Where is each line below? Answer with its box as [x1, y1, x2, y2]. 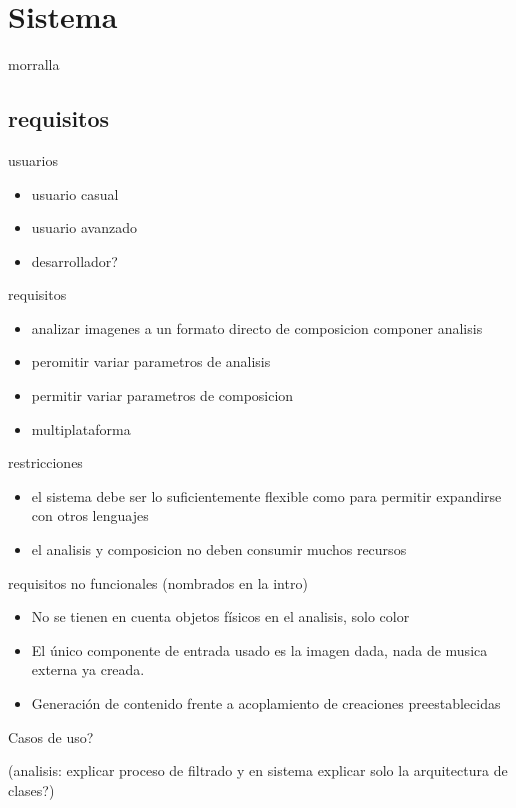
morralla [8, 54, 60, 75]
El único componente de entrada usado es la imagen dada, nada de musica [31, 639, 488, 660]
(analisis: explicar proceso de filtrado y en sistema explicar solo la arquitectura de [8, 760, 508, 781]
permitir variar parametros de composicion [31, 385, 294, 406]
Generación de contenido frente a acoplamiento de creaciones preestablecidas [31, 693, 501, 714]
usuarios [8, 149, 58, 170]
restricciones [8, 452, 83, 473]
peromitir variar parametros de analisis [31, 351, 271, 372]
